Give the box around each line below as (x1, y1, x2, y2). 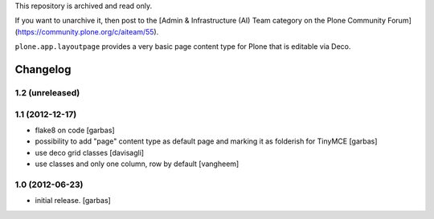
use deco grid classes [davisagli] (35, 148, 145, 157)
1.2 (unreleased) (14, 87, 80, 98)
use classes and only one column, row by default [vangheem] (35, 159, 240, 168)
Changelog (14, 63, 72, 76)
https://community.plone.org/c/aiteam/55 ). (17, 26, 159, 36)
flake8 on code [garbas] (35, 125, 116, 135)
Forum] (387, 16, 411, 26)
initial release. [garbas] (35, 196, 112, 205)
